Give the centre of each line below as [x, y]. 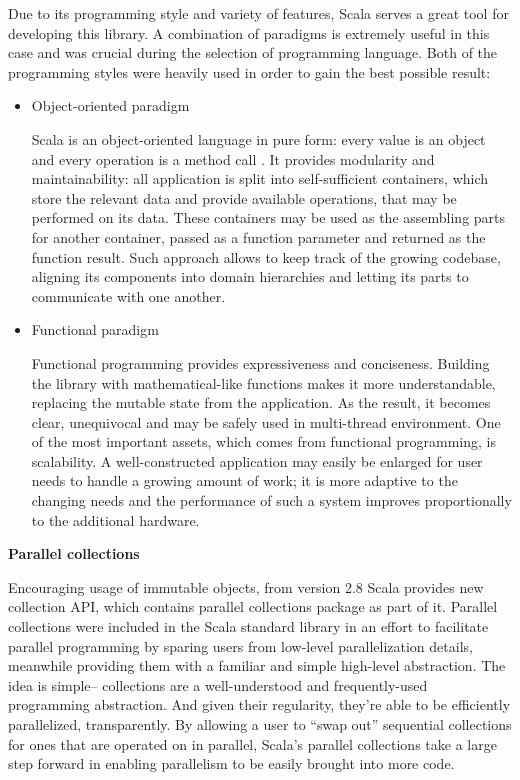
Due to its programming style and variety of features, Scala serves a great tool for [258, 13]
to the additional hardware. [115, 519]
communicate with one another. [128, 295]
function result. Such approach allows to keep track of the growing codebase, [266, 256]
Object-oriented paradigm [110, 105]
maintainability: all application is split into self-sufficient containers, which [260, 178]
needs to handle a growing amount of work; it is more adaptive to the [244, 480]
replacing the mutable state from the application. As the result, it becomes [261, 402]
